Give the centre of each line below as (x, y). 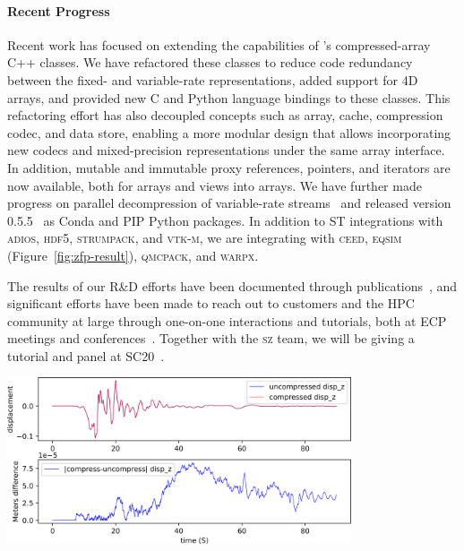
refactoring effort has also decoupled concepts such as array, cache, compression (225, 115)
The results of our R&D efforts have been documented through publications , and (232, 285)
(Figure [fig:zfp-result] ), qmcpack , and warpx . (133, 255)
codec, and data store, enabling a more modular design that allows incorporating (229, 132)
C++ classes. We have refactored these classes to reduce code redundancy (210, 62)
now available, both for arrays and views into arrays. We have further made (215, 185)
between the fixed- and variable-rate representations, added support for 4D (213, 79)
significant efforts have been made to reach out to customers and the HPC (211, 303)
